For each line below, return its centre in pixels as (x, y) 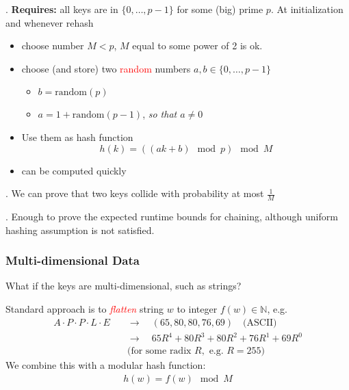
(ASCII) (260, 323)
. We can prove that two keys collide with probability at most (135, 193)
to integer (197, 308)
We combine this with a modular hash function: (106, 365)
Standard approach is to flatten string (85, 308)
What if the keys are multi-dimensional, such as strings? (124, 286)
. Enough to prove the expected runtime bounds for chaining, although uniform (172, 216)
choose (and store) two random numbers (106, 68)
